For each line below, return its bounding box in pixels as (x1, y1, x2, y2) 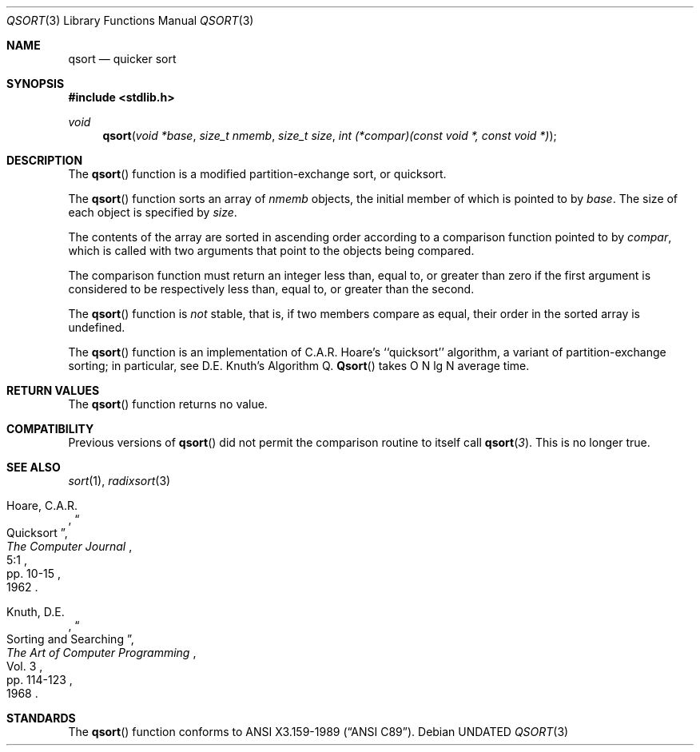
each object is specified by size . (68, 205, 237, 219)
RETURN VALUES (6, 384, 100, 397)
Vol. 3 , (6, 659, 43, 673)
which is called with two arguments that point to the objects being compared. (68, 244, 475, 257)
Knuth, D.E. (6, 605, 65, 619)
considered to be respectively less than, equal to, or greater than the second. (68, 282, 475, 296)
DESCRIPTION (6, 153, 83, 167)
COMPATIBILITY (6, 422, 94, 436)
